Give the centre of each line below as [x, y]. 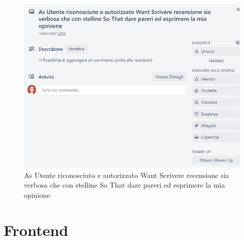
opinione [37, 194]
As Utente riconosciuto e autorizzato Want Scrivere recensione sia [127, 175]
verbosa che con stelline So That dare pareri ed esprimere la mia [125, 185]
